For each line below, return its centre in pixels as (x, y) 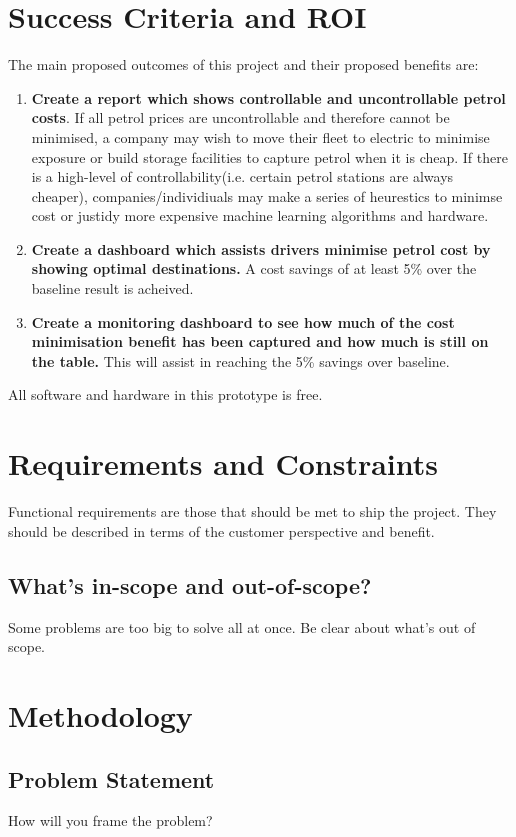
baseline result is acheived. (112, 288)
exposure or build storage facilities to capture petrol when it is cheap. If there (269, 156)
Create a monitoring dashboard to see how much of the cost (243, 321)
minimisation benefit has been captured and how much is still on (260, 341)
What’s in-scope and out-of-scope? (190, 584)
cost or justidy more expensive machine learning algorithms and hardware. (260, 215)
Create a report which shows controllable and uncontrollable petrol (268, 97)
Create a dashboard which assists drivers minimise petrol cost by (261, 248)
